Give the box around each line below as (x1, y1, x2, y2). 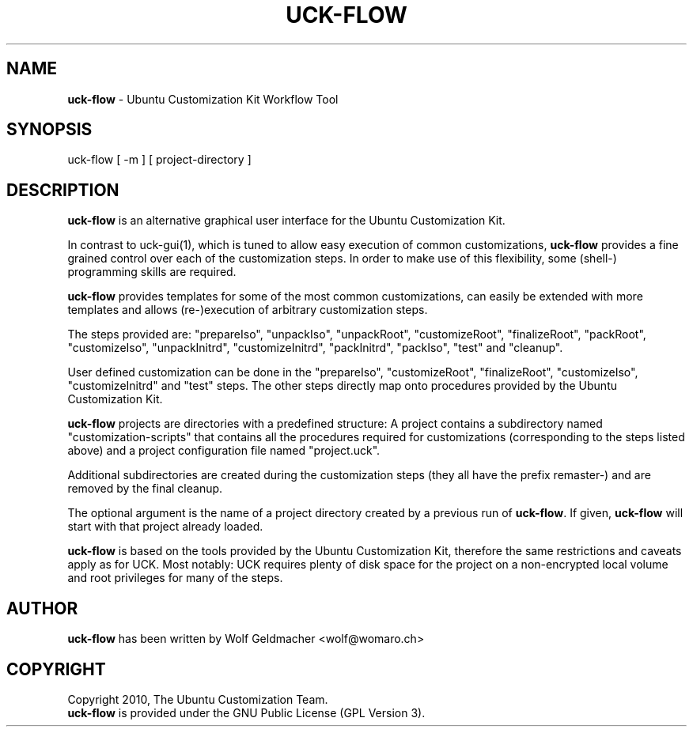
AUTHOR (6, 598, 78, 618)
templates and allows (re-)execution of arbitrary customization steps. (67, 303, 428, 317)
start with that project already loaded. (67, 520, 263, 534)
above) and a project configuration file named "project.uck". (67, 444, 381, 458)
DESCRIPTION (6, 179, 119, 200)
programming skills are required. (67, 265, 237, 279)
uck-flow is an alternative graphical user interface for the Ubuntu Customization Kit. (67, 213, 506, 228)
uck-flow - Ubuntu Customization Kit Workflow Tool (67, 92, 339, 106)
